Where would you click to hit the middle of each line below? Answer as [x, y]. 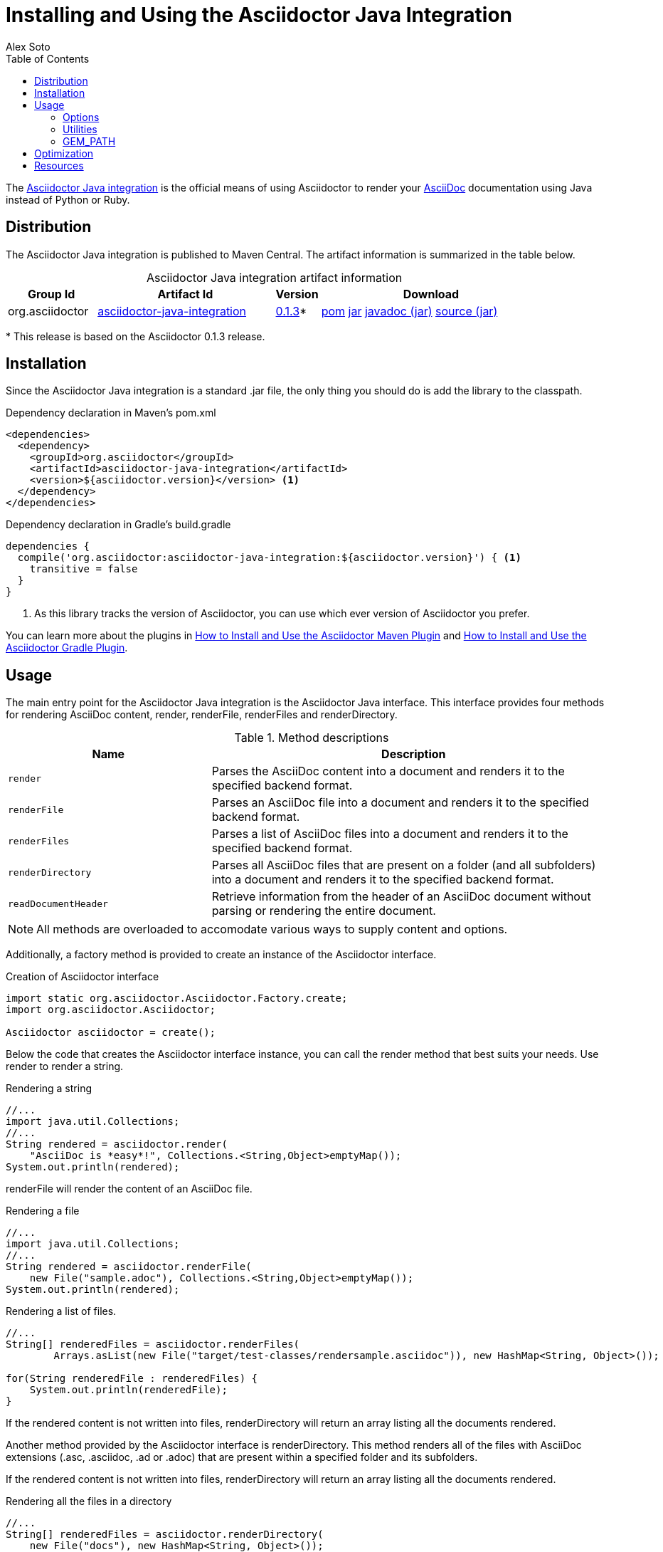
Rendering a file [43, 1211]
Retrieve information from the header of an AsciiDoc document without [401, 897]
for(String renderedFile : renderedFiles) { [132, 1379]
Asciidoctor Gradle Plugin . [67, 648]
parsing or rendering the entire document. [324, 911]
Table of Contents [48, 58]
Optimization [64, 153]
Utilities [80, 129]
